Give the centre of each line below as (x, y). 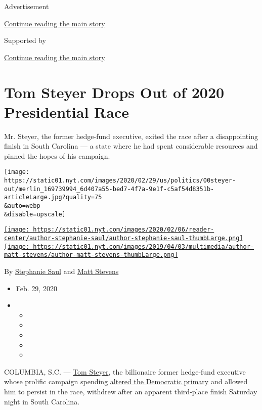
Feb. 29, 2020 (36, 288)
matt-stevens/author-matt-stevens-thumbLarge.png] (91, 255)
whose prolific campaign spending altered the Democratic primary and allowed (126, 381)
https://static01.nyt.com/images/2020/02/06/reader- (124, 230)
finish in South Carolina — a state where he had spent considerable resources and (131, 146)
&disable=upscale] (35, 214)
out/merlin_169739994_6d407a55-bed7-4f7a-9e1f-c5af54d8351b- (109, 189)
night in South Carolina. (42, 401)
